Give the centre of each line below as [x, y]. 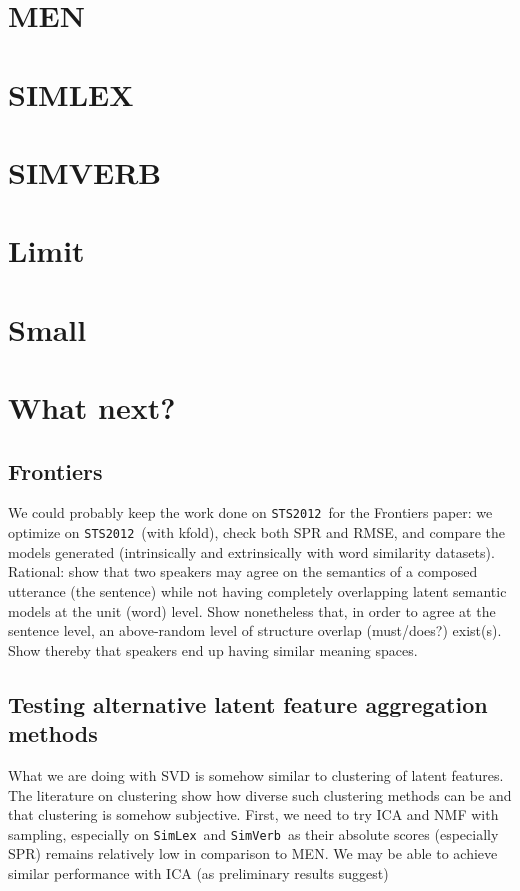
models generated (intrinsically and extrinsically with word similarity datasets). [251, 551]
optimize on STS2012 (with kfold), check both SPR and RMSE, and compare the [257, 532]
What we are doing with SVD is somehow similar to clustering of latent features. [256, 774]
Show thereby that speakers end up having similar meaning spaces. [213, 649]
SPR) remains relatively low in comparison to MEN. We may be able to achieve [253, 853]
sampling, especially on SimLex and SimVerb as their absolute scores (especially [253, 833]
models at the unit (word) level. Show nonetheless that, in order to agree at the [252, 610]
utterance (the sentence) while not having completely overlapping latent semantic [257, 590]
